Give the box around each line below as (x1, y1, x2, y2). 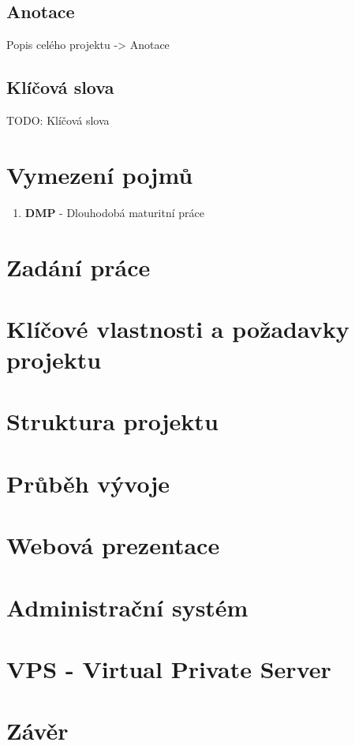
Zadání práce (6, 250, 151, 283)
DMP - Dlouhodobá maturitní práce (24, 204, 204, 220)
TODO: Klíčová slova (6, 112, 110, 128)
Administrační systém (6, 590, 248, 623)
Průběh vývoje (6, 467, 170, 499)
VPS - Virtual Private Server (6, 652, 331, 684)
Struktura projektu (6, 405, 219, 437)
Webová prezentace (6, 529, 220, 561)
